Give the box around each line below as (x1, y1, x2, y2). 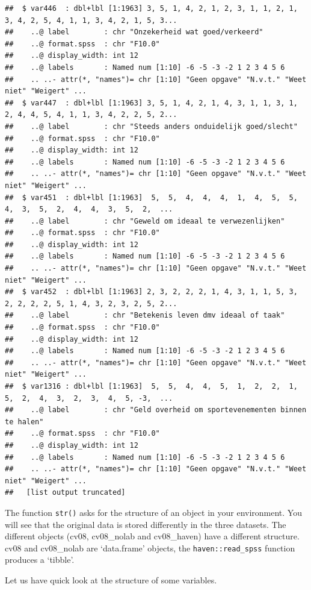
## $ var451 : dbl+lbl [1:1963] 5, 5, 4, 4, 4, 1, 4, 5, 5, (5, 193, 298, 202)
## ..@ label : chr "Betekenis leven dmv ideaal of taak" (5, 311, 285, 320)
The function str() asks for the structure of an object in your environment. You (5, 506, 302, 518)
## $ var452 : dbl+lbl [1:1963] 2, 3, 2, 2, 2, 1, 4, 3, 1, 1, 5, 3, (5, 287, 298, 297)
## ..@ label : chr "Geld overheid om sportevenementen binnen (5, 406, 307, 415)
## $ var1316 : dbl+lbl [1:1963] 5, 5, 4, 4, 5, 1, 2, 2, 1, (5, 382, 298, 391)
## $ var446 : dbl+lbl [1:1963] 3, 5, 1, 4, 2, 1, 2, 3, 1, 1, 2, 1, (5, 4, 298, 13)
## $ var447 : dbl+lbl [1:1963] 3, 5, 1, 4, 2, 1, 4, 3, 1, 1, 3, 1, (5, 98, 298, 107)
